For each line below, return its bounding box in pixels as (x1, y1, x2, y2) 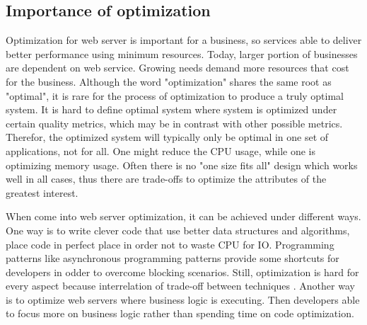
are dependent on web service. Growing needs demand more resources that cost (6, 60, 349, 75)
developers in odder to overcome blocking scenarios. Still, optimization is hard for (6, 264, 359, 279)
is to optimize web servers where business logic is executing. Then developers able (6, 292, 360, 307)
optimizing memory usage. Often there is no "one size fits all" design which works (6, 157, 358, 172)
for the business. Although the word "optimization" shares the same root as (6, 74, 332, 89)
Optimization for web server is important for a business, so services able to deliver (6, 33, 362, 47)
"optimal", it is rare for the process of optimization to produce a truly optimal (6, 88, 344, 103)
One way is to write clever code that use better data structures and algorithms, (6, 222, 350, 237)
